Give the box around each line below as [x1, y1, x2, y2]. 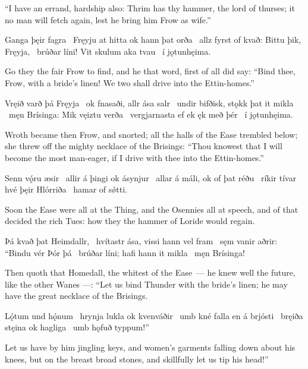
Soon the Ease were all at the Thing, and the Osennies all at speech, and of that [5, 203, 298, 215]
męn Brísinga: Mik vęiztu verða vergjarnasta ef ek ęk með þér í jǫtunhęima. [8, 108, 293, 121]
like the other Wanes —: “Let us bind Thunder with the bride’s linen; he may [5, 277, 288, 290]
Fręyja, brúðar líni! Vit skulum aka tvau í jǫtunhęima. [5, 45, 211, 57]
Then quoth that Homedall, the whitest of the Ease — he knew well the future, [5, 266, 296, 279]
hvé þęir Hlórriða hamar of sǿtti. [5, 183, 127, 195]
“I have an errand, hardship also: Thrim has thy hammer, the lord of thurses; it [5, 2, 295, 14]
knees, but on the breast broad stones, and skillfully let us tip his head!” [5, 352, 269, 365]
